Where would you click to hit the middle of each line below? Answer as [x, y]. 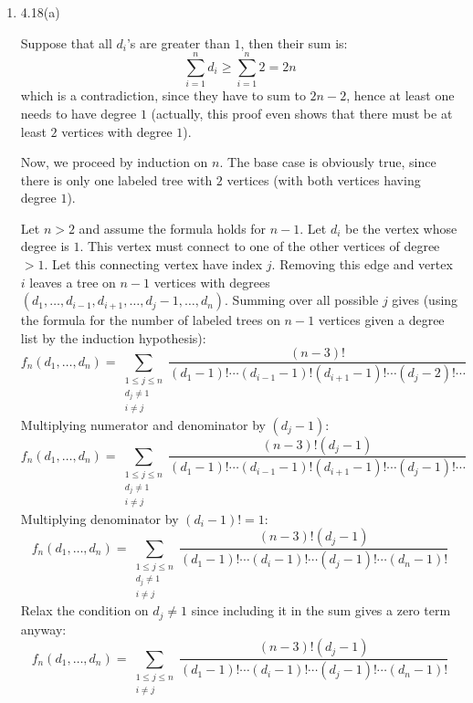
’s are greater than [178, 42]
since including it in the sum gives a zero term [321, 610]
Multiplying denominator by [100, 518]
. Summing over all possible [302, 300]
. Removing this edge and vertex [362, 264]
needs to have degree [79, 113]
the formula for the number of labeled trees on [150, 320]
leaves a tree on [73, 282]
